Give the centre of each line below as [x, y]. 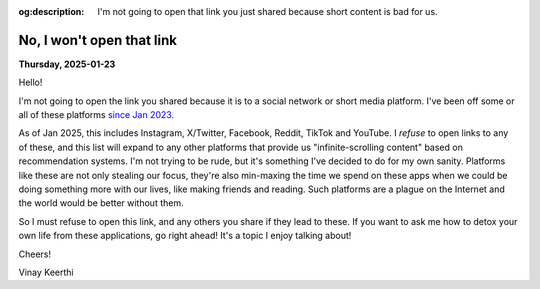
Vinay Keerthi [46, 272]
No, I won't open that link [97, 40]
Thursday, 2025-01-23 [67, 64]
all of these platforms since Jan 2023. [96, 115]
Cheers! [35, 254]
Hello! [30, 82]
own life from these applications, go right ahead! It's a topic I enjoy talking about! [185, 236]
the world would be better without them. [101, 203]
